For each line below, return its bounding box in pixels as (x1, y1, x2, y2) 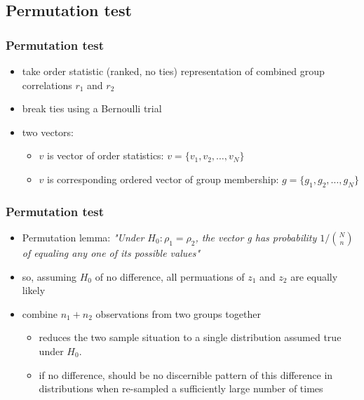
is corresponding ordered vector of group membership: (47, 171, 279, 186)
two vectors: (22, 124, 74, 139)
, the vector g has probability (195, 229, 317, 244)
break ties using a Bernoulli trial (22, 101, 162, 116)
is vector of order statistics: (47, 148, 164, 163)
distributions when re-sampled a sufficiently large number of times (39, 381, 323, 396)
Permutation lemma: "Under (22, 229, 144, 244)
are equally (290, 269, 338, 284)
